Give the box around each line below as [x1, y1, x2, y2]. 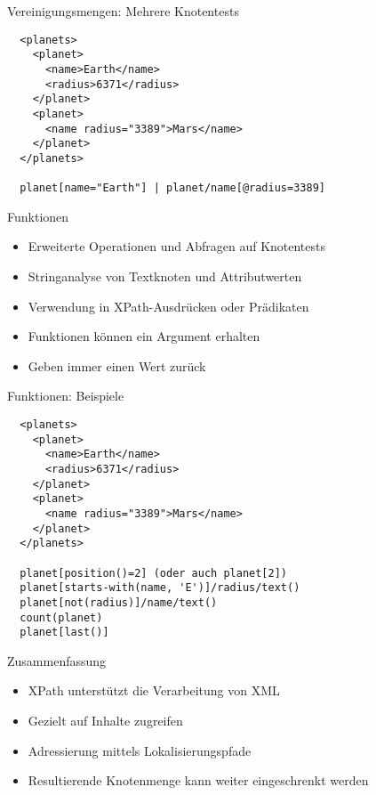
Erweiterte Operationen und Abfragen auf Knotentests [28, 237, 326, 256]
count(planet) [20, 611, 103, 624]
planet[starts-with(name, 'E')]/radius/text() [20, 581, 300, 595]
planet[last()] [20, 626, 109, 639]
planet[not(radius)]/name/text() [20, 596, 218, 609]
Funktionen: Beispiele [7, 386, 124, 405]
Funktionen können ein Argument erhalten [28, 327, 260, 345]
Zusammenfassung [7, 651, 107, 669]
